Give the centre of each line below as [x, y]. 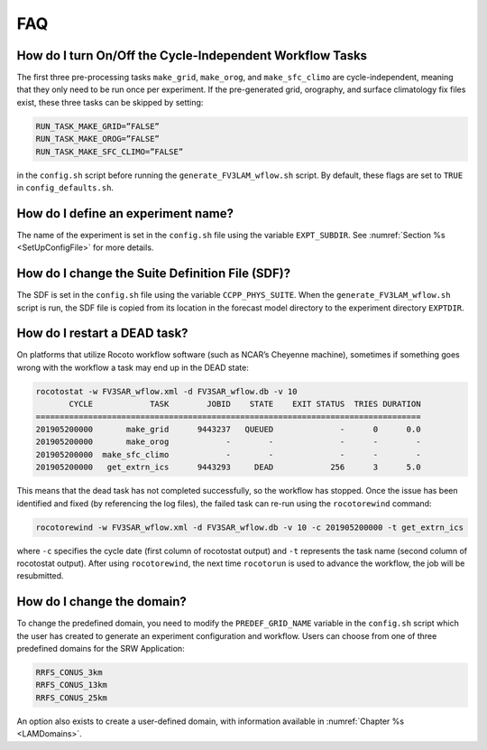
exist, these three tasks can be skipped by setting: [110, 102]
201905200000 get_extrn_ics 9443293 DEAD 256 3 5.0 [228, 468]
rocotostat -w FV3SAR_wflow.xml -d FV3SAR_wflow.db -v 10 [166, 391]
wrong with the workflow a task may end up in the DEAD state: [133, 367]
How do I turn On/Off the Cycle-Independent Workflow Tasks [192, 56]
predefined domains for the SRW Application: [101, 649]
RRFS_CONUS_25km [72, 698]
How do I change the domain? [101, 602]
